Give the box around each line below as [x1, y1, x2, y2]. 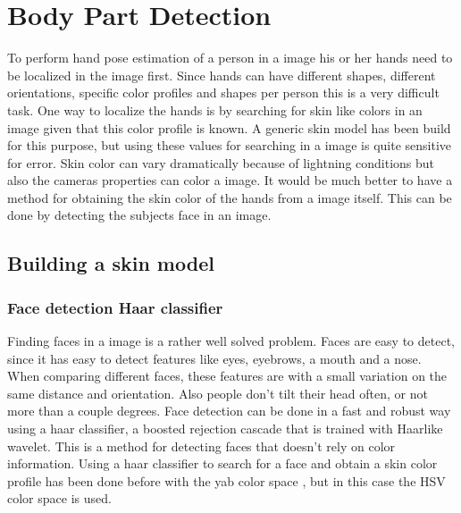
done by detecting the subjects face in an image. [7, 206, 272, 224]
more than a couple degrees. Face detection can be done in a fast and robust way [7, 401, 451, 420]
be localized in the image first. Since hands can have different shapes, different [7, 65, 436, 84]
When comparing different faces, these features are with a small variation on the [7, 366, 448, 385]
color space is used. [7, 489, 112, 508]
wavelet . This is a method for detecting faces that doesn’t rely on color [7, 436, 396, 455]
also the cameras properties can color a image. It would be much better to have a [7, 171, 453, 189]
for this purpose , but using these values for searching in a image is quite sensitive [7, 136, 452, 155]
